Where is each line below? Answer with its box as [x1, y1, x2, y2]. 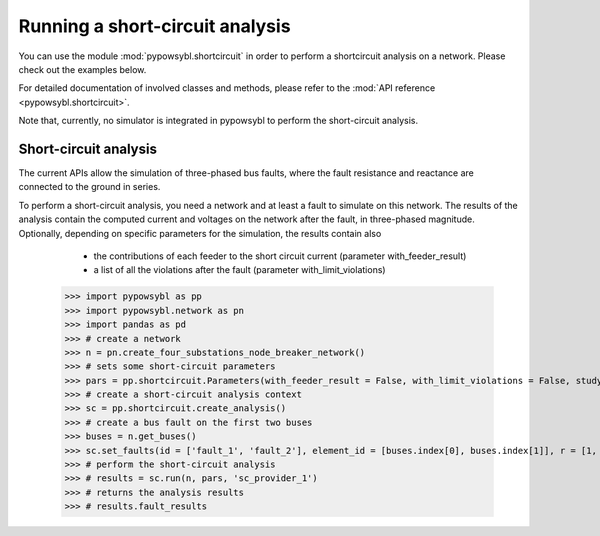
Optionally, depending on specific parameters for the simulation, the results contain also [18, 227, 382, 239]
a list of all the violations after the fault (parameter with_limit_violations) [93, 264, 386, 276]
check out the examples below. [18, 63, 147, 75]
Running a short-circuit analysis [18, 15, 291, 37]
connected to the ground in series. [18, 181, 161, 193]
